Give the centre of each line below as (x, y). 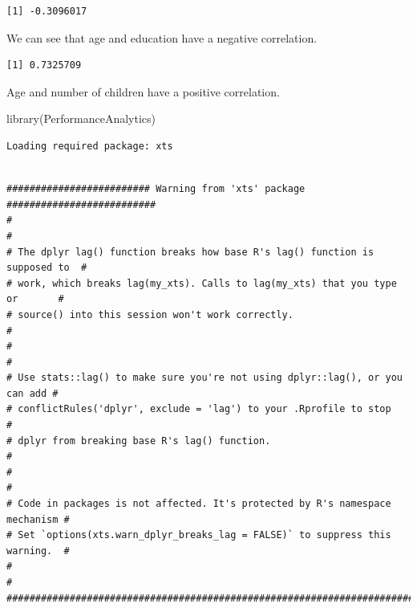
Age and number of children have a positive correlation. (143, 91)
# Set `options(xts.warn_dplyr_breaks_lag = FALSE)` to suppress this (199, 535)
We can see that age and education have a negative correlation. (162, 37)
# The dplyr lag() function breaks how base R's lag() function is (190, 252)
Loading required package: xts (90, 146)
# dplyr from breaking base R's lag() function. (139, 441)
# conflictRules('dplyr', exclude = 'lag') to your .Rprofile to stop (199, 409)
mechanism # (38, 519)
